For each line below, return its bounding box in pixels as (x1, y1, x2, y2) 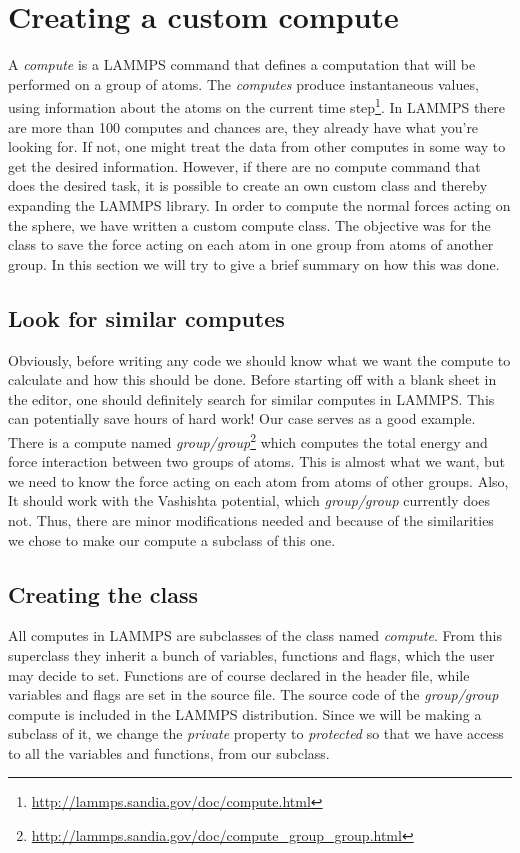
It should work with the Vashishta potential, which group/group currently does (8, 490, 491, 511)
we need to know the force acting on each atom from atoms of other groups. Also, (8, 470, 509, 491)
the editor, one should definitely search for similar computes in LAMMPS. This (8, 388, 495, 409)
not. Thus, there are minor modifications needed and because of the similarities (8, 509, 494, 530)
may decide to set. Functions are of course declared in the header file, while (8, 664, 470, 685)
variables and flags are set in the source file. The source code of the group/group (8, 684, 499, 705)
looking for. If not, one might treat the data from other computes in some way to (8, 136, 506, 157)
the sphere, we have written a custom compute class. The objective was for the (8, 214, 491, 235)
